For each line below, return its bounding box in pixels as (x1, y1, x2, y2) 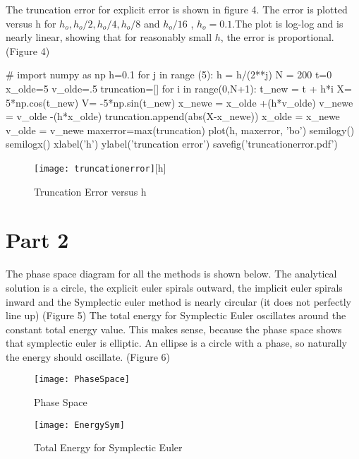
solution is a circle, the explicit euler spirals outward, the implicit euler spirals (6, 280, 343, 294)
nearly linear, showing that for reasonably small (6, 30, 212, 44)
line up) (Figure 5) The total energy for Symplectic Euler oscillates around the (6, 308, 346, 323)
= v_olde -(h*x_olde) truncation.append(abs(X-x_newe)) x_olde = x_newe (6, 109, 340, 124)
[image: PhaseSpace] (34, 374, 130, 385)
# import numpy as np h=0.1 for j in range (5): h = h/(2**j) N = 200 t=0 (6, 67, 332, 82)
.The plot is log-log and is (232, 16, 343, 30)
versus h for (6, 16, 56, 30)
